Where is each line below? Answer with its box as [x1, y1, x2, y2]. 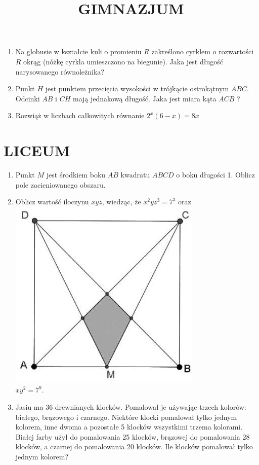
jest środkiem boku [46, 169, 106, 180]
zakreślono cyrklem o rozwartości [151, 46, 254, 57]
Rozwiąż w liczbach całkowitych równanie [15, 110, 145, 121]
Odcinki [15, 93, 40, 103]
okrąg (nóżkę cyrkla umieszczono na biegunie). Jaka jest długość [23, 56, 223, 66]
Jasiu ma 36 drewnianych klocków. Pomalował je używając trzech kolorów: [15, 402, 246, 412]
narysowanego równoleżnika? [15, 66, 104, 77]
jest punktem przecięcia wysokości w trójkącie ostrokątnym [45, 83, 229, 94]
